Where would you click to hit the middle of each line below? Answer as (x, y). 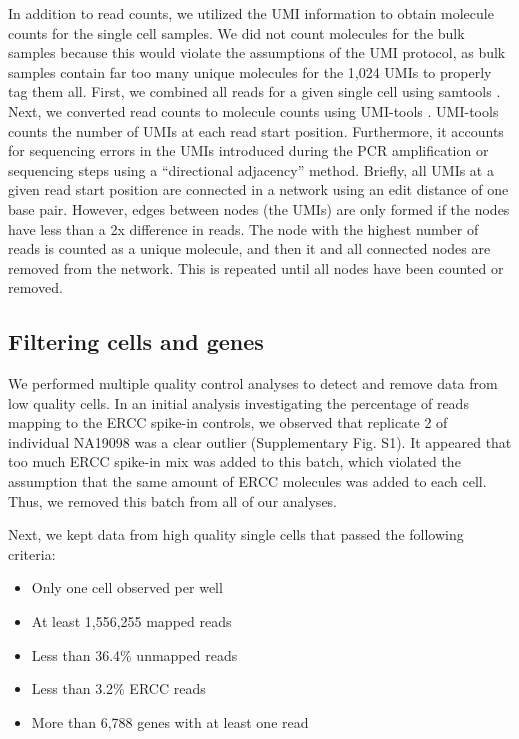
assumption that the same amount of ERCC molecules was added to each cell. (247, 481)
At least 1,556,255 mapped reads (131, 621)
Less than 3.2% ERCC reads (118, 688)
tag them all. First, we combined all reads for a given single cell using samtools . (254, 91)
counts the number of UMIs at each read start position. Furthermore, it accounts (256, 130)
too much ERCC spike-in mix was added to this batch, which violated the (234, 461)
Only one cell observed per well (127, 587)
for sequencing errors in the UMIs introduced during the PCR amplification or (248, 150)
